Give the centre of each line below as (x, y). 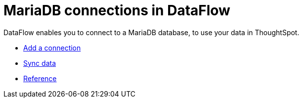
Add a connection (52, 48)
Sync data (40, 63)
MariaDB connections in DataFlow (117, 10)
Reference (40, 78)
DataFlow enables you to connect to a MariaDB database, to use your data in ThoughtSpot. (151, 32)
